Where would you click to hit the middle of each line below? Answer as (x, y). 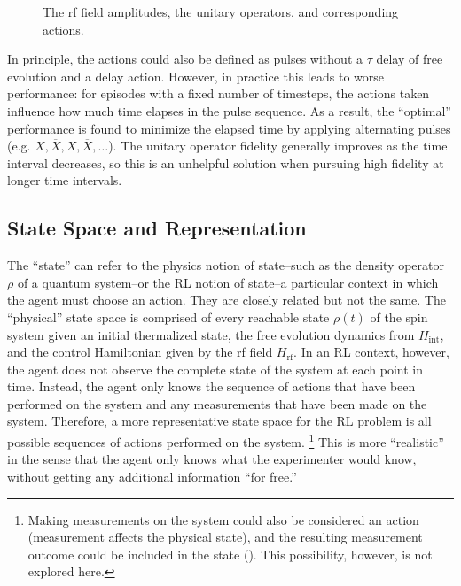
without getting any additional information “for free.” (152, 476)
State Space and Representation (157, 228)
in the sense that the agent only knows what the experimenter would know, (212, 459)
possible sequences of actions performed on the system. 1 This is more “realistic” (226, 440)
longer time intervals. (65, 180)
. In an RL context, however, (371, 352)
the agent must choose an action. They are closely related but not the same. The (227, 300)
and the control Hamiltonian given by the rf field (140, 352)
